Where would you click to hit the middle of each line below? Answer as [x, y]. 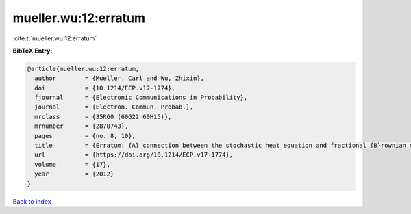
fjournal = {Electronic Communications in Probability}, [141, 98]
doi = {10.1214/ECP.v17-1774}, [105, 88]
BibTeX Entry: [33, 51]
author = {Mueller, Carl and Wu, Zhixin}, [120, 78]
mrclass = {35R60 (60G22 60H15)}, [103, 117]
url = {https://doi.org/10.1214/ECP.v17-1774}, [134, 155]
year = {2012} [74, 174]
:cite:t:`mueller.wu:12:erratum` [55, 38]
